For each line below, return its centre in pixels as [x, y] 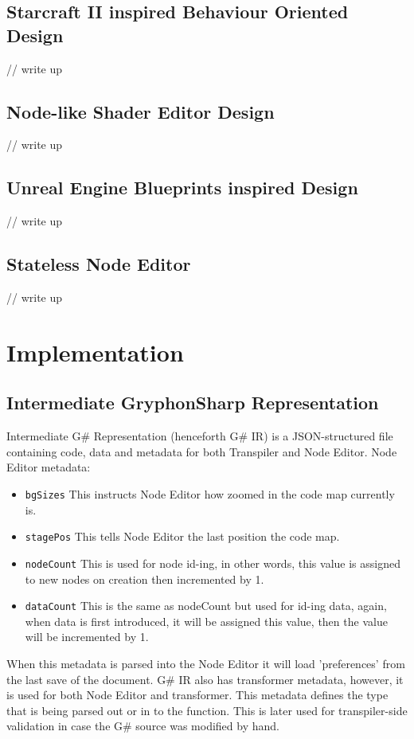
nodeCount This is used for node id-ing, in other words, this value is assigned [213, 563]
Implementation [95, 352]
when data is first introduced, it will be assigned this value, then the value [206, 621]
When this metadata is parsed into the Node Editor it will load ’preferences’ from [206, 663]
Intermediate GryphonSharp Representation [193, 403]
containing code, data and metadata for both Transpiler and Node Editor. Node [202, 451]
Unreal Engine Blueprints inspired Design [182, 188]
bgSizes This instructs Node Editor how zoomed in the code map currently [210, 493]
